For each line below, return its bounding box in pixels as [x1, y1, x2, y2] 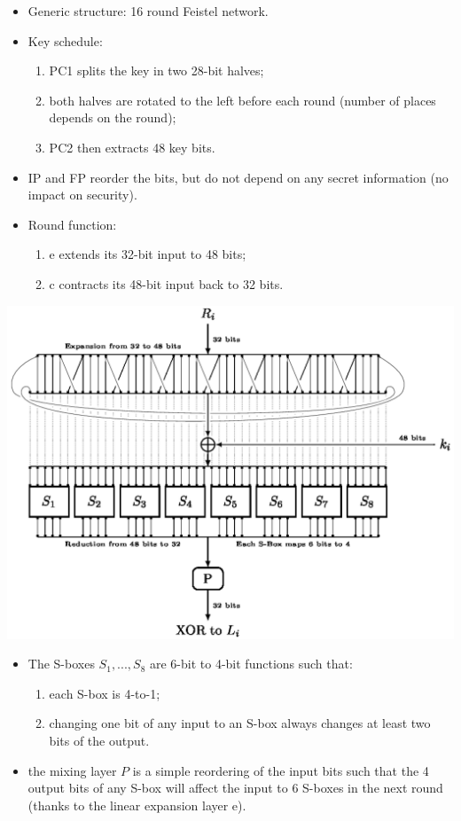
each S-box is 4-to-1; [49, 684, 160, 702]
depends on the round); [49, 108, 176, 127]
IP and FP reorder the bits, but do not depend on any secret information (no [27, 168, 449, 186]
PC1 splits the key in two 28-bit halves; [49, 61, 264, 80]
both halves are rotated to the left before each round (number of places [49, 90, 436, 109]
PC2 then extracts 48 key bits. [49, 137, 215, 156]
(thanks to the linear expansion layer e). [27, 795, 246, 814]
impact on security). [27, 185, 137, 204]
